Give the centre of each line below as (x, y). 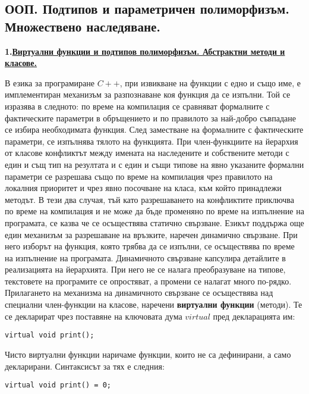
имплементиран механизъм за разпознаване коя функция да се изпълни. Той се (148, 94)
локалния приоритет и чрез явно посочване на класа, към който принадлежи (143, 188)
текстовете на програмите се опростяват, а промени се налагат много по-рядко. (148, 281)
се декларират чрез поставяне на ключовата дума (94, 316)
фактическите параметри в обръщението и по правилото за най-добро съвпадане (150, 118)
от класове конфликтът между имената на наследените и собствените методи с (147, 153)
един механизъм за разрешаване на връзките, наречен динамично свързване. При (151, 234)
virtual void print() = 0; (58, 385)
